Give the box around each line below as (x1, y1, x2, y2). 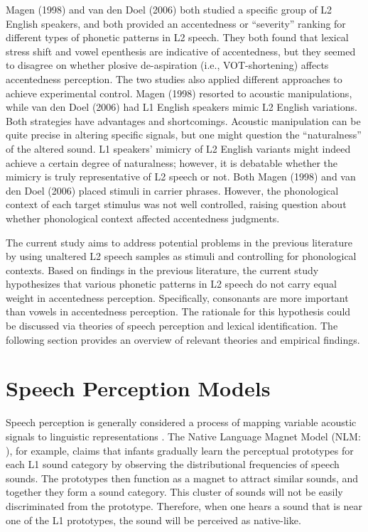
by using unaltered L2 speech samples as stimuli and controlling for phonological (6, 249, 357, 264)
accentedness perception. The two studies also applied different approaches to (6, 71, 342, 86)
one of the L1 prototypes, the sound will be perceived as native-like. (6, 512, 301, 527)
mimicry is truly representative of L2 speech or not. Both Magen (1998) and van (6, 169, 356, 184)
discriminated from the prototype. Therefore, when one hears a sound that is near (6, 498, 362, 513)
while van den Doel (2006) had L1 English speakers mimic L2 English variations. (6, 99, 357, 114)
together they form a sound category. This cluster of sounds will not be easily (6, 484, 343, 499)
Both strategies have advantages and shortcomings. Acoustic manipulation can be (6, 113, 361, 128)
